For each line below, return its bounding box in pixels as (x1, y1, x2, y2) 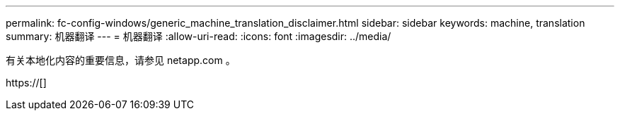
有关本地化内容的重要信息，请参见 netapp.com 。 (6, 54, 236, 66)
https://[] (6, 77, 47, 89)
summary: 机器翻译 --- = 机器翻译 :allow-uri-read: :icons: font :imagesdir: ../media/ (6, 30, 391, 42)
